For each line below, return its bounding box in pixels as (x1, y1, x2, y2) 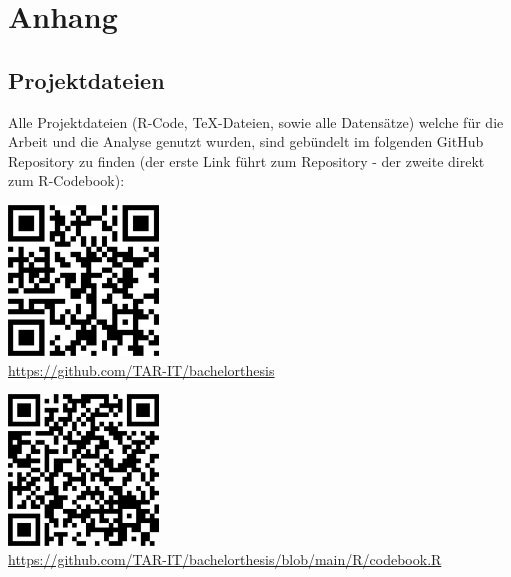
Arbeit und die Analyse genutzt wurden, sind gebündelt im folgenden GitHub (8, 131, 484, 152)
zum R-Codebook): (8, 170, 125, 191)
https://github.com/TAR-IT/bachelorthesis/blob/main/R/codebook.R (8, 549, 442, 570)
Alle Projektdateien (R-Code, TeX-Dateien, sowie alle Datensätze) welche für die (8, 111, 504, 132)
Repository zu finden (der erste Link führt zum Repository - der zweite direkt (8, 150, 485, 171)
